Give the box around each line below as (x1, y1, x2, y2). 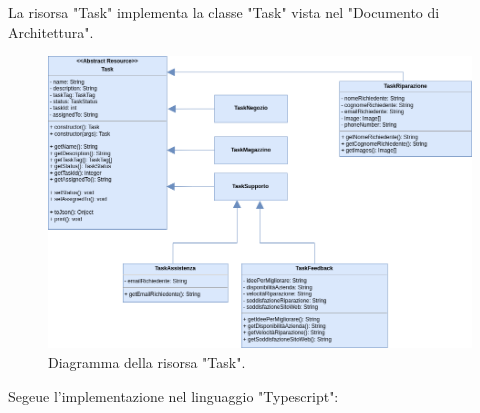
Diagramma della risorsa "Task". (48, 352, 246, 373)
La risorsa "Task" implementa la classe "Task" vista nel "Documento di (8, 2, 440, 22)
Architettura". (8, 21, 94, 42)
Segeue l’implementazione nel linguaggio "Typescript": (8, 385, 339, 406)
